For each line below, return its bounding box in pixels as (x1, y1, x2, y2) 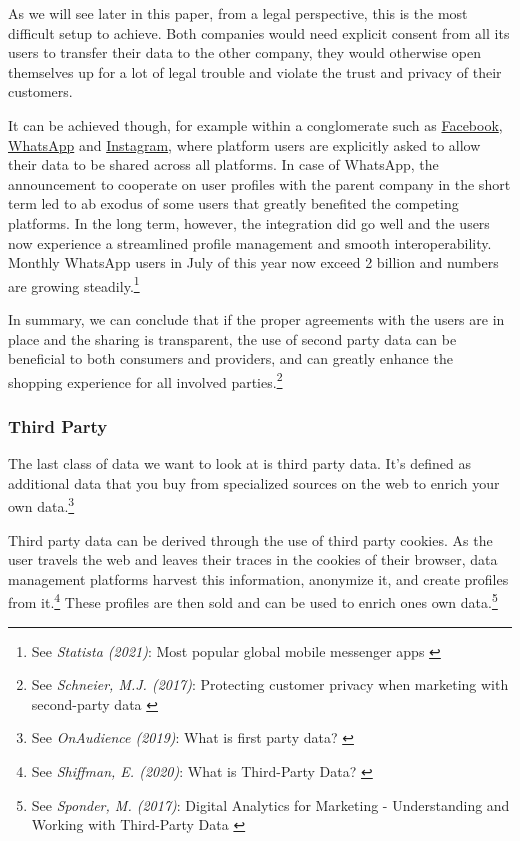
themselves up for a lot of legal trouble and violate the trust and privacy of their (8, 61, 502, 82)
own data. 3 (8, 493, 75, 517)
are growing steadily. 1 (8, 272, 140, 296)
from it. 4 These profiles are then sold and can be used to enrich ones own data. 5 (8, 589, 498, 613)
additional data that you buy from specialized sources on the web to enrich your (8, 472, 500, 493)
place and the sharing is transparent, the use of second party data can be (8, 328, 457, 349)
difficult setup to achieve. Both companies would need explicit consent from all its (8, 22, 510, 43)
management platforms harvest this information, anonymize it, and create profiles (8, 568, 509, 589)
